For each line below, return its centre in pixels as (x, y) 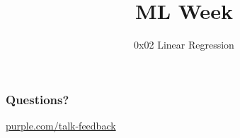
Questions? (38, 99)
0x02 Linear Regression (184, 45)
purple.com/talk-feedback (61, 126)
